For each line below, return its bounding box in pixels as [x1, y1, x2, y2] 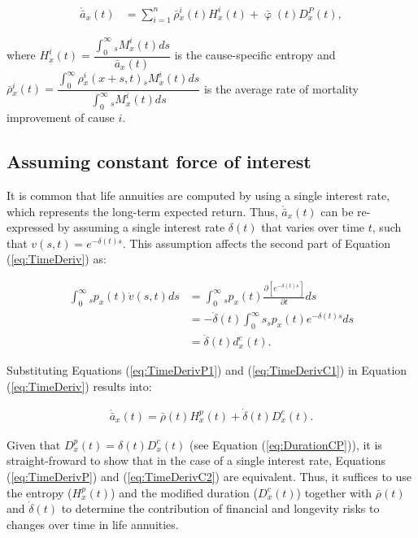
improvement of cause [7, 109, 115, 126]
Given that [7, 436, 61, 453]
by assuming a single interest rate [57, 219, 225, 236]
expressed [7, 219, 54, 236]
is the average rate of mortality [203, 80, 359, 97]
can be [320, 202, 354, 219]
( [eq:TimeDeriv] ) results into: [7, 377, 152, 394]
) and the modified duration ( [111, 484, 259, 501]
